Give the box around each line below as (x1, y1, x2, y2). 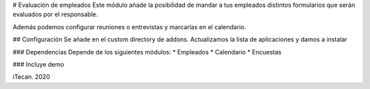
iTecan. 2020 (12, 73, 51, 81)
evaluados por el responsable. (12, 10, 99, 18)
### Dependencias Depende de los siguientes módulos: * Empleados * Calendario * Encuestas (12, 48, 282, 56)
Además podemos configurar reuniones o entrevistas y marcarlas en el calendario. (12, 22, 247, 31)
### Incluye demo (12, 60, 64, 68)
